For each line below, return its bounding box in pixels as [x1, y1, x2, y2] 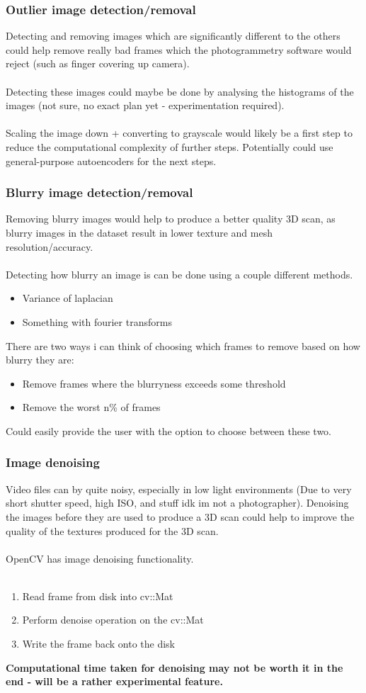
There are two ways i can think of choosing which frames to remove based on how [6, 338, 360, 353]
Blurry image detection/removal [6, 184, 193, 201]
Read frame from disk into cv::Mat [22, 588, 173, 603]
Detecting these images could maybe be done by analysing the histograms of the [6, 84, 354, 98]
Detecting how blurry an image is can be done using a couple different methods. [6, 266, 353, 281]
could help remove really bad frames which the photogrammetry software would [6, 42, 352, 57]
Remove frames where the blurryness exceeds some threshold [22, 376, 286, 390]
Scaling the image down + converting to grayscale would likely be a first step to [6, 125, 353, 140]
